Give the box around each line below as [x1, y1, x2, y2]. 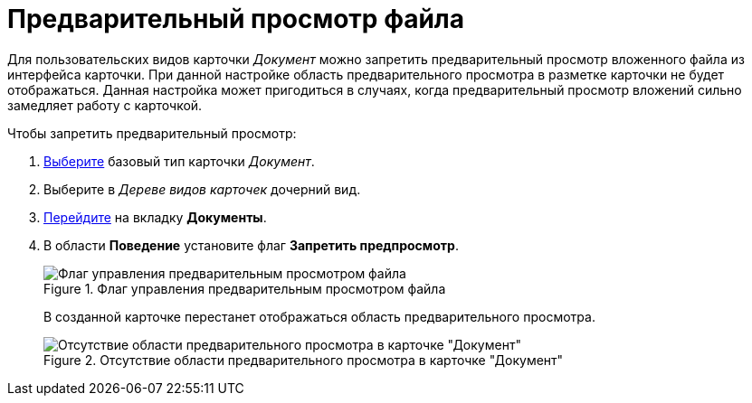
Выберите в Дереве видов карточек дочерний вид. [43, 181, 361, 197]
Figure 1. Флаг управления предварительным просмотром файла [43, 280, 446, 296]
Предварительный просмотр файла [7, 4, 465, 34]
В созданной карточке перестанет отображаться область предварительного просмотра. [43, 308, 595, 324]
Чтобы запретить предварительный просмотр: [7, 125, 297, 141]
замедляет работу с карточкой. [7, 97, 203, 113]
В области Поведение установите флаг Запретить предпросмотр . [43, 237, 459, 253]
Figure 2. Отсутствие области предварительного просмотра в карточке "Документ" [43, 351, 564, 368]
